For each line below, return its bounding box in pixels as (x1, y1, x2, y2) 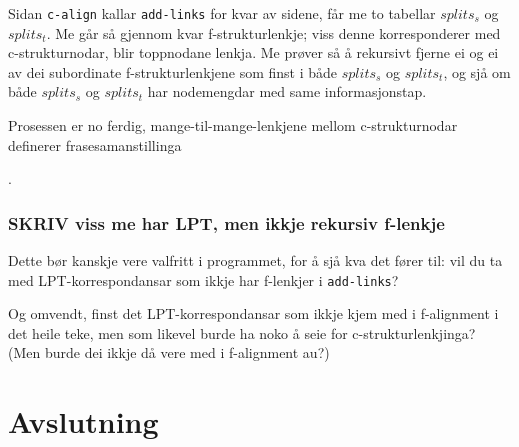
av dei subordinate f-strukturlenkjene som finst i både (8, 61, 338, 82)
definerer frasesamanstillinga (8, 134, 182, 155)
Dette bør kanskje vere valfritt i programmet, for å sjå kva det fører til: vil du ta (8, 250, 503, 271)
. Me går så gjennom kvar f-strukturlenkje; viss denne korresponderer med (46, 22, 501, 43)
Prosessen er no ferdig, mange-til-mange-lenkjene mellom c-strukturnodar (8, 115, 458, 136)
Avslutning (8, 401, 159, 442)
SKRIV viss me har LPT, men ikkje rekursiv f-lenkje (8, 210, 445, 235)
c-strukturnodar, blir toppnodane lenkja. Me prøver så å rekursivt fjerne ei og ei (8, 42, 499, 63)
